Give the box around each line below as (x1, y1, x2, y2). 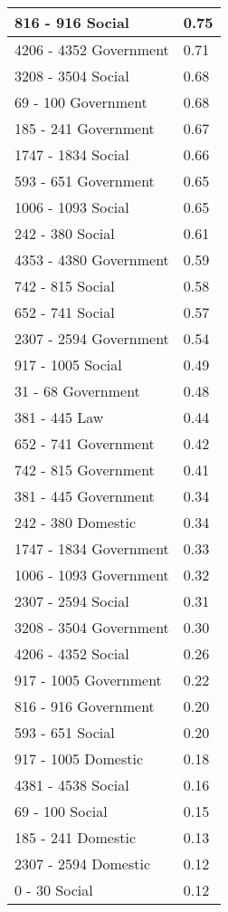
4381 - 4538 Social (14, 774, 129, 795)
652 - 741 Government (14, 433, 155, 454)
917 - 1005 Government (14, 669, 162, 690)
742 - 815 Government (14, 459, 155, 480)
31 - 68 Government (14, 380, 140, 401)
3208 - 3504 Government (14, 617, 169, 638)
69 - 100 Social (14, 801, 108, 821)
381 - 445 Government (14, 485, 155, 506)
